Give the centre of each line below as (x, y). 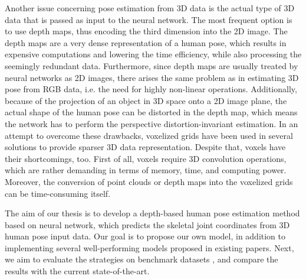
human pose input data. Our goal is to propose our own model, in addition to (145, 236)
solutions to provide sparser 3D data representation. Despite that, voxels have (145, 147)
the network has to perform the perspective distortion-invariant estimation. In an (152, 123)
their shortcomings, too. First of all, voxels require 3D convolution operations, (146, 158)
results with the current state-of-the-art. (77, 271)
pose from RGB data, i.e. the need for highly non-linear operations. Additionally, (151, 89)
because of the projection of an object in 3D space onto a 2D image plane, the (146, 100)
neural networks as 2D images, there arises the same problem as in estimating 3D (152, 77)
